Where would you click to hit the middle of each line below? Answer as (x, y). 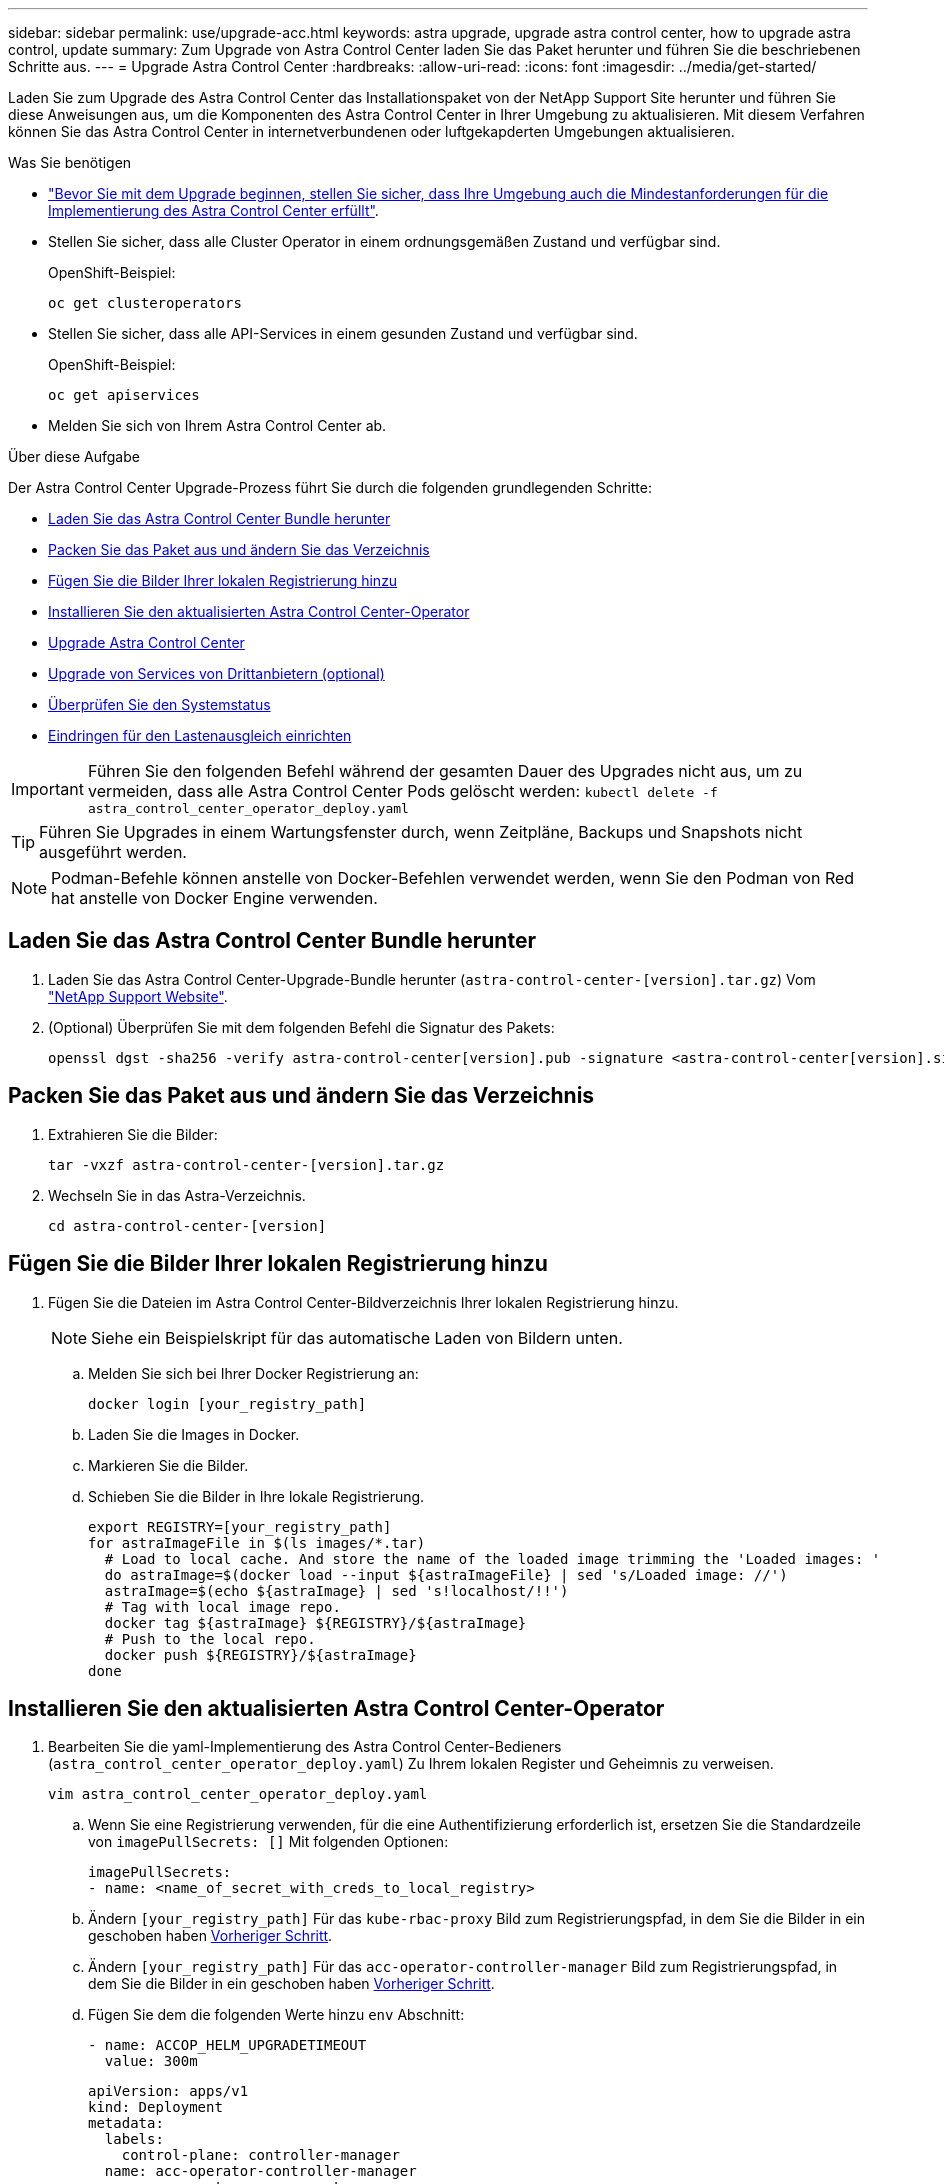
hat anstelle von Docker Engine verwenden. (214, 898)
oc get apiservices (124, 395)
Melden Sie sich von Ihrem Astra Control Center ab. (217, 425)
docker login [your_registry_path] (227, 1403)
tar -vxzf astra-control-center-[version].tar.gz (246, 1164)
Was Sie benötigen (70, 162)
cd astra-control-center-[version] (187, 1225)
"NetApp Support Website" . (138, 996)
